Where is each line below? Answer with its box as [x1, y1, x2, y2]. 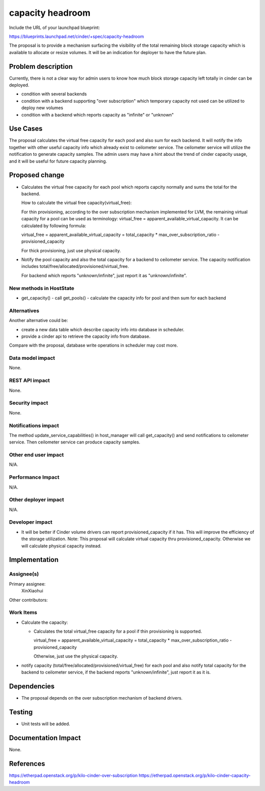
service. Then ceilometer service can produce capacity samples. [9, 439, 140, 445]
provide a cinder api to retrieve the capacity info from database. [21, 333, 151, 339]
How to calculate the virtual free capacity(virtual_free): [21, 200, 132, 206]
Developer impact [9, 519, 53, 526]
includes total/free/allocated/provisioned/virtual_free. [21, 264, 130, 269]
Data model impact [9, 354, 55, 361]
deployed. [9, 82, 29, 88]
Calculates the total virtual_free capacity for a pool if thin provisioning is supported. [33, 628, 202, 634]
